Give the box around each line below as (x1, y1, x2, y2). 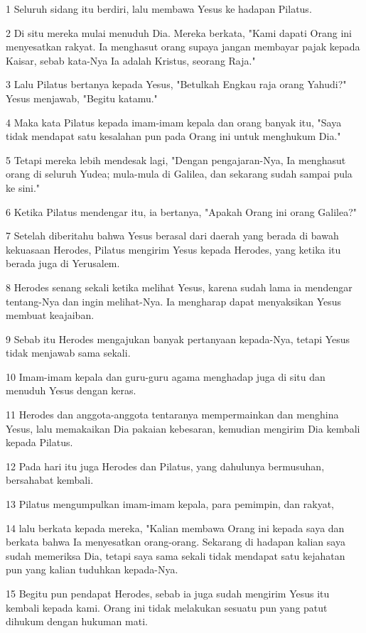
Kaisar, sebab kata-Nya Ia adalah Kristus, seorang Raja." (6, 53, 256, 67)
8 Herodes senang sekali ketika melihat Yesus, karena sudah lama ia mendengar (6, 279, 352, 294)
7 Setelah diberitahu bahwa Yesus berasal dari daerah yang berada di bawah (6, 228, 339, 243)
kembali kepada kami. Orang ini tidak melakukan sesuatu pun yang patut (6, 600, 328, 615)
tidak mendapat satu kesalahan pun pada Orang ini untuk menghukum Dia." (6, 129, 341, 144)
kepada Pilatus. (6, 435, 73, 450)
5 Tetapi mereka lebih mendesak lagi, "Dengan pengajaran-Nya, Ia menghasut (6, 152, 346, 167)
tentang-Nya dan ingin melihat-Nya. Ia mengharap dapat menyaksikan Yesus (6, 293, 342, 308)
